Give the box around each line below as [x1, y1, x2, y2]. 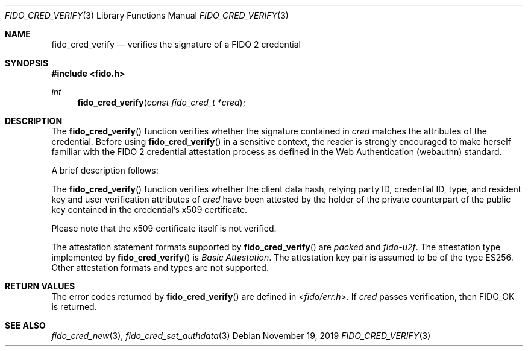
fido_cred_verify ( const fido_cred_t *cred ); [77, 97, 245, 107]
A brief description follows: [51, 165, 159, 175]
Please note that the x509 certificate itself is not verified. [51, 223, 277, 233]
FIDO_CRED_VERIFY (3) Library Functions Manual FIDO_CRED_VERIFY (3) [5, 10, 289, 21]
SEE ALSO [5, 320, 46, 330]
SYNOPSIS [5, 58, 49, 68]
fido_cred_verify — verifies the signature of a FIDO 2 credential [51, 39, 301, 49]
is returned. [51, 302, 97, 312]
